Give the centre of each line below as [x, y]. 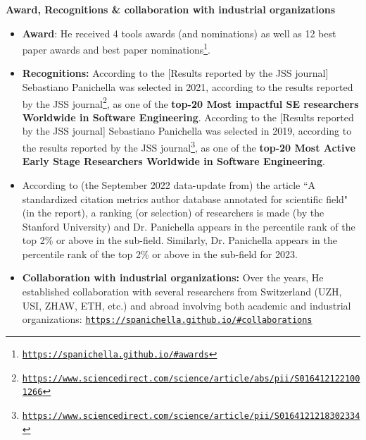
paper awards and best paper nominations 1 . [116, 48]
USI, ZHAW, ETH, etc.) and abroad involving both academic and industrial [187, 305]
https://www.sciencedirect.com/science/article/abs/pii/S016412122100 [191, 378]
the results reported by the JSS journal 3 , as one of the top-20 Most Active [189, 146]
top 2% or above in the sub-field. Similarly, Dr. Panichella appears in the [179, 240]
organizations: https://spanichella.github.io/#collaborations [167, 319]
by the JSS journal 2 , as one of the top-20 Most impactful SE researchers [190, 102]
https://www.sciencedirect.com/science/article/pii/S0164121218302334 [191, 416]
